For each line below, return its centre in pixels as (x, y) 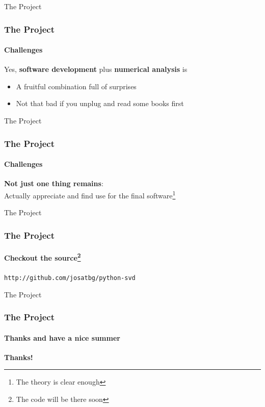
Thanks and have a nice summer (62, 337)
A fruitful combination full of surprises (76, 86)
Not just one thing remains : (54, 183)
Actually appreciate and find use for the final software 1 (90, 194)
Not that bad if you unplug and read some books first (100, 103)
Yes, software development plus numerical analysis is (96, 69)
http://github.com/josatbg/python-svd (70, 278)
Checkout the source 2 (43, 257)
